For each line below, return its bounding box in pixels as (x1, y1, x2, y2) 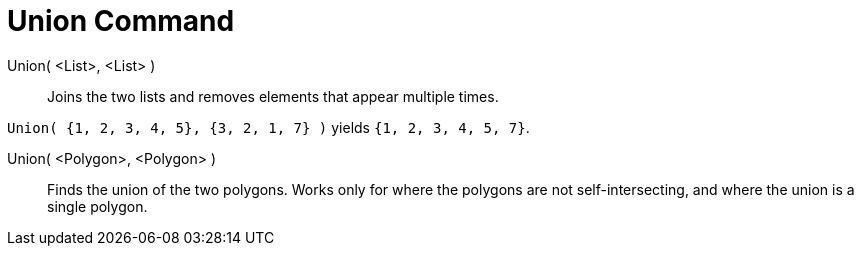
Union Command (7, 4, 235, 38)
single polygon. (47, 197, 148, 215)
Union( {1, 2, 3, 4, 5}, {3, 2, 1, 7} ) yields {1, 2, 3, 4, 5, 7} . (7, 118, 530, 136)
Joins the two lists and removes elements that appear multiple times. (47, 87, 499, 105)
